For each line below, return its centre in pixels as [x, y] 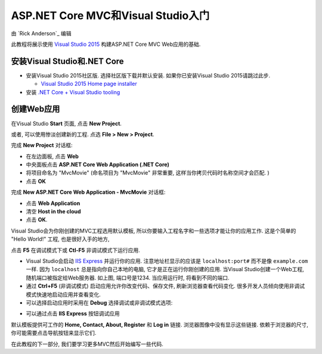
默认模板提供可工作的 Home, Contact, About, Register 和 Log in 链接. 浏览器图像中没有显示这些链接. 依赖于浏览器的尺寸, [160, 324]
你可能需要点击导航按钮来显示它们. [54, 333]
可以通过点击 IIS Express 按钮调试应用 [73, 313]
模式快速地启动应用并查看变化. [64, 294]
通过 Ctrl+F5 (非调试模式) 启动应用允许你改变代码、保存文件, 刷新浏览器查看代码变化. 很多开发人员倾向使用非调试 [165, 286]
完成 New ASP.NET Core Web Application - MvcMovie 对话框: [88, 192]
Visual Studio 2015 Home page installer [89, 84]
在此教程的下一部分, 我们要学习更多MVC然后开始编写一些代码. [87, 344]
